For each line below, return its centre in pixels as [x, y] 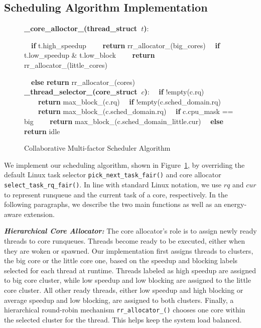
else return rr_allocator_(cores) [83, 82]
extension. [39, 214]
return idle [42, 131]
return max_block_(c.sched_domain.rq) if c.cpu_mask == [136, 111]
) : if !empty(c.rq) [174, 92]
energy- [235, 204]
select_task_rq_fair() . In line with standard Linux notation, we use [113, 184]
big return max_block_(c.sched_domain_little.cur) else [124, 121]
